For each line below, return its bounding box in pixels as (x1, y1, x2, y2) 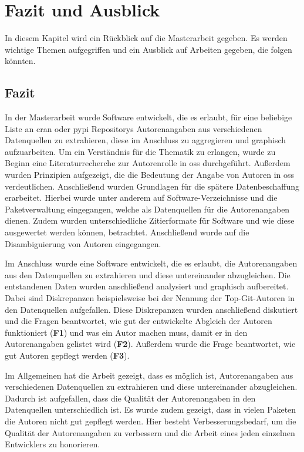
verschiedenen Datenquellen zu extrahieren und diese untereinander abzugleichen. (5, 380, 298, 393)
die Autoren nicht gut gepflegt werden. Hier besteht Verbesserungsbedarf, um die (5, 414, 296, 427)
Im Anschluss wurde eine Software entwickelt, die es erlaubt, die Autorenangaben (5, 257, 298, 269)
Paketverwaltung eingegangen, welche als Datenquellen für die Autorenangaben (5, 203, 290, 215)
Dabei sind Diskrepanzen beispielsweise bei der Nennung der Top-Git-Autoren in (5, 292, 295, 304)
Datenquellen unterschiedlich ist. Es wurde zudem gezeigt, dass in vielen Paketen (5, 403, 296, 416)
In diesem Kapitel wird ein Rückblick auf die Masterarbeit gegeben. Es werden (5, 32, 288, 44)
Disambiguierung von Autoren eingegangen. (5, 237, 161, 249)
